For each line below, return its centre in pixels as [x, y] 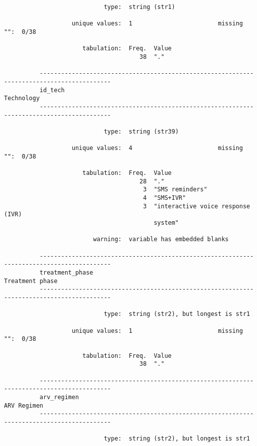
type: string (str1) [139, 7]
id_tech [52, 90]
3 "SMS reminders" [175, 190]
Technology [22, 98]
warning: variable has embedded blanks [161, 239]
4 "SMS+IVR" [165, 198]
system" [166, 223]
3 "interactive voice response [196, 206]
